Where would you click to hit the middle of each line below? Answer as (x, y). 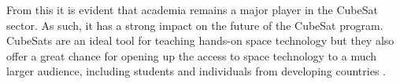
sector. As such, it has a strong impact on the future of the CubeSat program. (195, 25)
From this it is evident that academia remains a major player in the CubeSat (192, 9)
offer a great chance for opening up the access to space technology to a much (192, 55)
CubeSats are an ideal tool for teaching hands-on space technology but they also (200, 40)
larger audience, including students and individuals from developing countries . (196, 71)
